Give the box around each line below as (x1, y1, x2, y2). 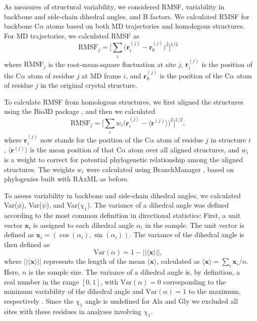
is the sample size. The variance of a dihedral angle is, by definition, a (29, 267, 240, 277)
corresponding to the (163, 276, 226, 286)
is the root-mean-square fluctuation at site (48, 59, 176, 69)
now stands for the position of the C (40, 134, 150, 144)
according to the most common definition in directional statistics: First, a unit (4, 210, 241, 220)
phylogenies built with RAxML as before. (4, 174, 129, 184)
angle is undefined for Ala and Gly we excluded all (85, 296, 238, 306)
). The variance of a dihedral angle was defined (87, 200, 229, 210)
